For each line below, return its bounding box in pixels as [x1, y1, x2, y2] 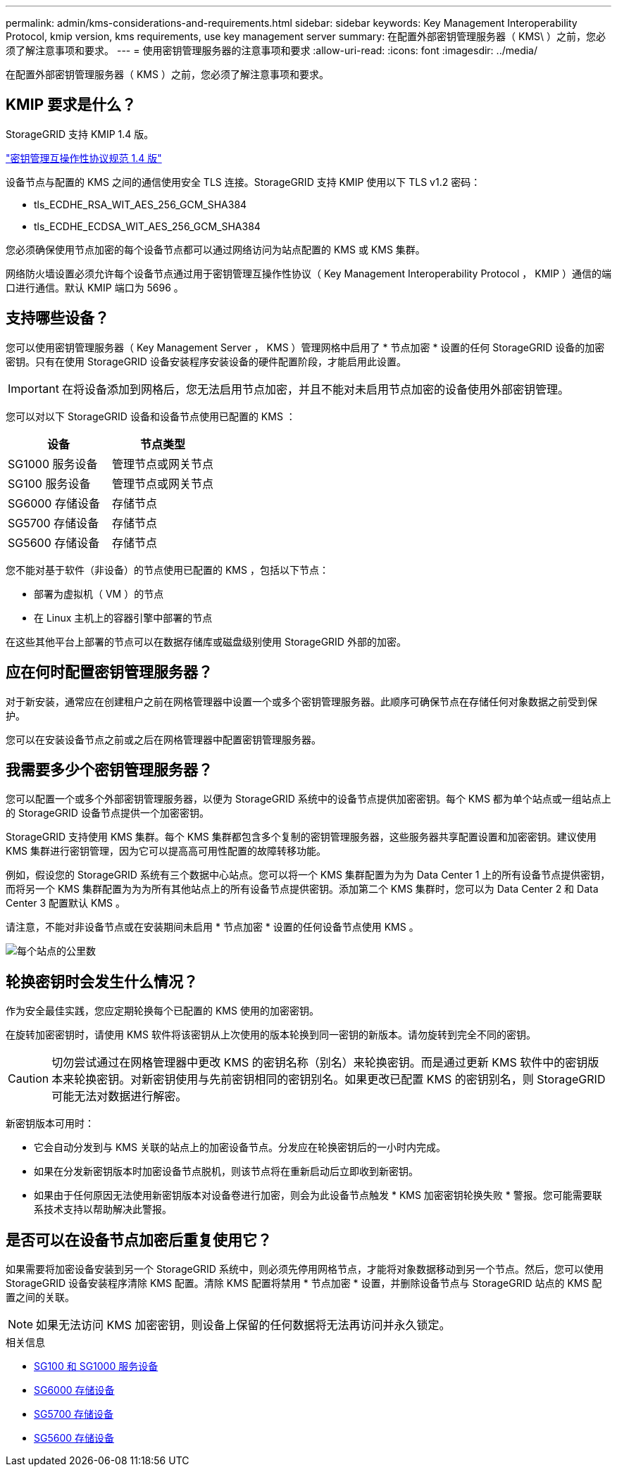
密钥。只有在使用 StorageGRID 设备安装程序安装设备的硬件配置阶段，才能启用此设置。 [6, 355, 406, 367]
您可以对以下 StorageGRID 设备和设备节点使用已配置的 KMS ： [6, 410, 296, 422]
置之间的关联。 [6, 1291, 75, 1304]
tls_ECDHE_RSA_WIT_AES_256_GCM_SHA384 [34, 198, 247, 210]
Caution [8, 1071, 49, 1086]
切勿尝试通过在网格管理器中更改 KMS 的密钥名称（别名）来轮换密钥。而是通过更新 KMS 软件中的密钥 [51, 1055, 588, 1070]
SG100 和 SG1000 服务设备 [34, 1360, 158, 1373]
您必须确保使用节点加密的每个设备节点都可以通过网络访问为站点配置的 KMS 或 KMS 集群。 [6, 243, 425, 256]
